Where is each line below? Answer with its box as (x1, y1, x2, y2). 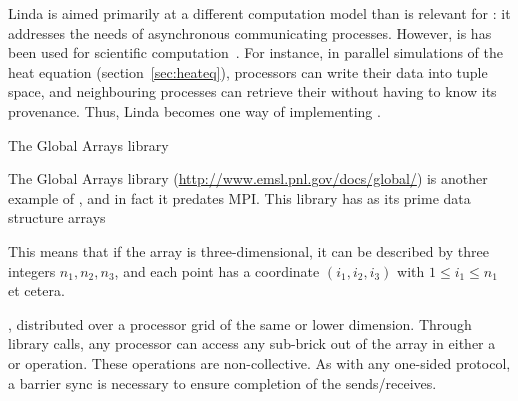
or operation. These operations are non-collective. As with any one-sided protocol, (8, 352, 511, 373)
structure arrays (8, 207, 106, 228)
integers (8, 260, 56, 281)
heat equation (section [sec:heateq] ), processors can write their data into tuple (8, 61, 488, 82)
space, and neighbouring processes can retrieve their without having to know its (8, 81, 497, 102)
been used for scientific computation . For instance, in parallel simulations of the (8, 42, 504, 63)
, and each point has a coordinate (114, 260, 320, 281)
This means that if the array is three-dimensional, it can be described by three (8, 240, 489, 261)
